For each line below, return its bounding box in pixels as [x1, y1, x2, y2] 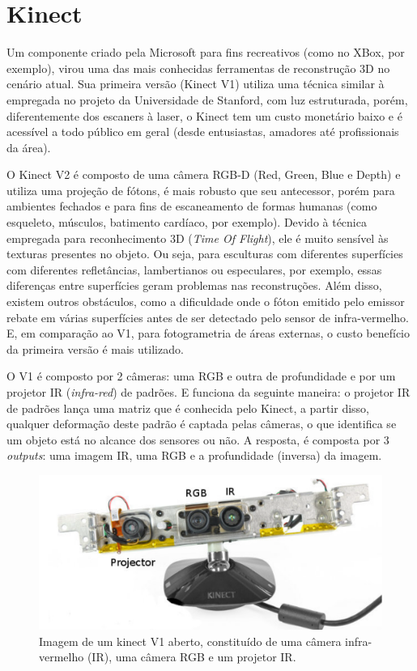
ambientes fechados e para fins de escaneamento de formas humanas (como [6, 197, 377, 214]
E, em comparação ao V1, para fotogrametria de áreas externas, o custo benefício [6, 325, 411, 342]
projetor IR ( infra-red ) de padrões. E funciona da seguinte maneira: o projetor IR [6, 384, 411, 400]
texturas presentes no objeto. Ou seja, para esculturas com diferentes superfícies [6, 245, 403, 262]
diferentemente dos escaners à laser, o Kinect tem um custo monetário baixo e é [6, 107, 402, 124]
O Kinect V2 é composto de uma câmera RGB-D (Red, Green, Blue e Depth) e [6, 166, 401, 183]
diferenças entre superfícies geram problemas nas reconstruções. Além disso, [6, 277, 382, 294]
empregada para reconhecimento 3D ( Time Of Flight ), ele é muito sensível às [6, 229, 389, 246]
